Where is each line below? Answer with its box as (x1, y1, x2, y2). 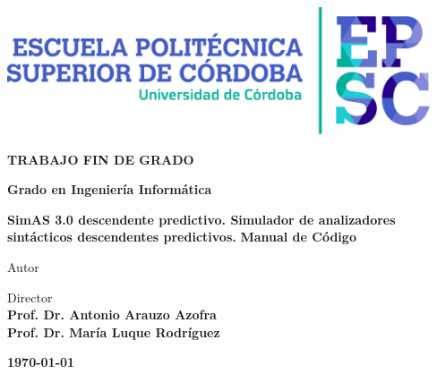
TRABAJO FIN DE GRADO (7, 149, 194, 168)
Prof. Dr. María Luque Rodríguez (7, 322, 220, 341)
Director (7, 287, 53, 306)
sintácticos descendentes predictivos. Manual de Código (7, 227, 356, 246)
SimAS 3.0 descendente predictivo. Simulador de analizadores (7, 209, 396, 228)
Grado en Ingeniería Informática (7, 180, 212, 199)
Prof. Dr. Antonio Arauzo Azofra (7, 305, 217, 324)
